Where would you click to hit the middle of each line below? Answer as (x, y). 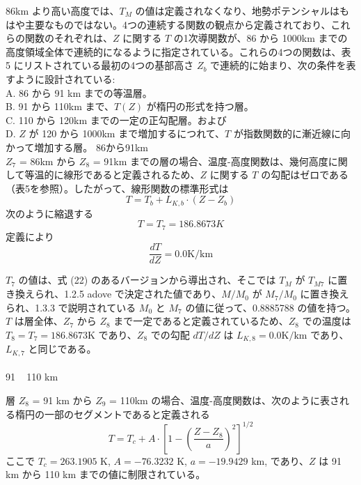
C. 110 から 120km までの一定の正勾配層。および (116, 120)
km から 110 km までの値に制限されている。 (106, 474)
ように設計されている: (65, 78)
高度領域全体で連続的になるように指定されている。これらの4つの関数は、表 (178, 51)
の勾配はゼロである (305, 175)
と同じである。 (62, 349)
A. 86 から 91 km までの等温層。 (79, 92)
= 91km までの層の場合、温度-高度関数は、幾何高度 (210, 161)
